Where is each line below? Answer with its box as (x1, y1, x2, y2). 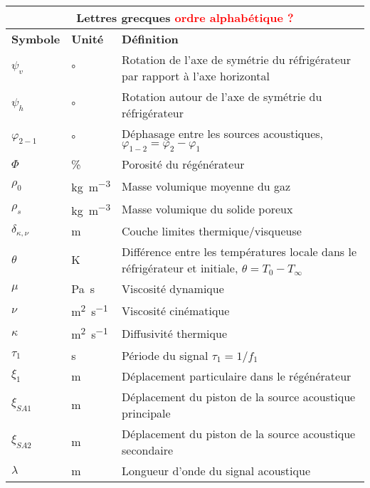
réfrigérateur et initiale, (122, 259, 238, 276)
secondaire (122, 441, 174, 458)
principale (122, 404, 171, 421)
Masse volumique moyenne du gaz (122, 177, 291, 194)
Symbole (11, 31, 60, 47)
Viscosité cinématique (122, 302, 230, 319)
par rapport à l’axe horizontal (122, 68, 270, 84)
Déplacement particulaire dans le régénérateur (122, 367, 351, 384)
